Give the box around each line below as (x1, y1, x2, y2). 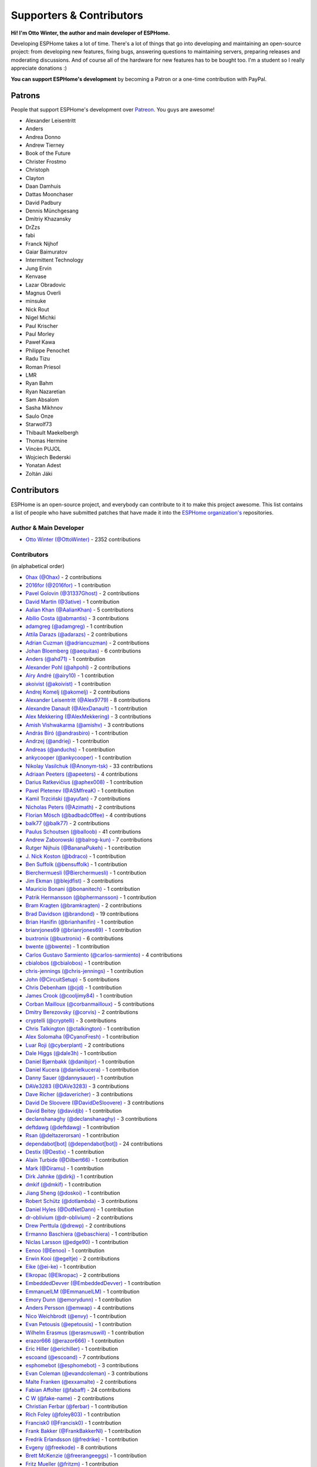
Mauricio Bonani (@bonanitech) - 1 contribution (25, 885, 140, 893)
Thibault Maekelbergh (25, 429, 79, 436)
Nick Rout (25, 306, 49, 313)
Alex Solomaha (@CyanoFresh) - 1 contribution (25, 1033, 139, 1040)
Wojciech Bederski (25, 454, 71, 461)
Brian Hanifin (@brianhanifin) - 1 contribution (25, 918, 134, 925)
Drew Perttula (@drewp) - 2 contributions (25, 1222, 126, 1229)
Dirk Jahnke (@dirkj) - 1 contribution (25, 1173, 114, 1180)
